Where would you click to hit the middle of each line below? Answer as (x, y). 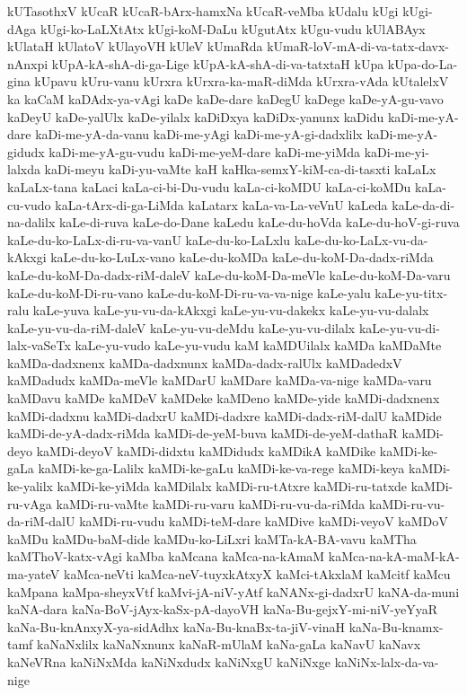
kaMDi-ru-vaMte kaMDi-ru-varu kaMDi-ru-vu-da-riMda (211, 503)
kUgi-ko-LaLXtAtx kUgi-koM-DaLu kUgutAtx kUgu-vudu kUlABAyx (233, 28)
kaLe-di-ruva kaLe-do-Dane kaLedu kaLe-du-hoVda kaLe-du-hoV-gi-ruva (259, 222)
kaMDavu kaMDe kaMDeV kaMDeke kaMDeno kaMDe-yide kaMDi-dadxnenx (224, 398)
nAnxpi (28, 63)
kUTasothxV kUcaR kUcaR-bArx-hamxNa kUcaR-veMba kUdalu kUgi (203, 11)
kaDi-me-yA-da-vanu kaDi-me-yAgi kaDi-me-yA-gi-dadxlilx (199, 134)
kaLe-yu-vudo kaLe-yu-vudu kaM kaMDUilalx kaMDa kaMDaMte (258, 345)
